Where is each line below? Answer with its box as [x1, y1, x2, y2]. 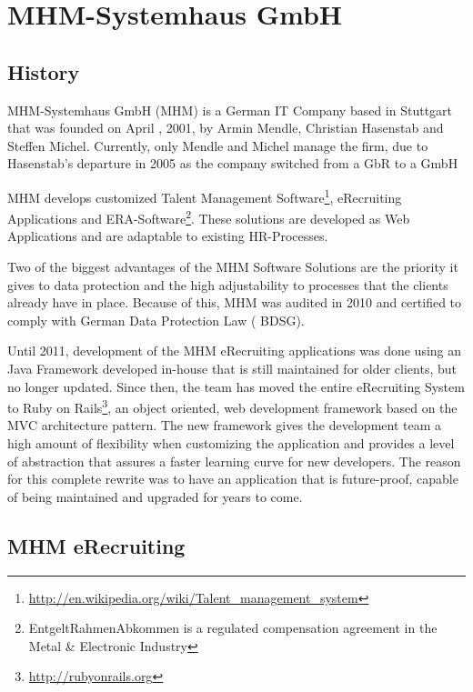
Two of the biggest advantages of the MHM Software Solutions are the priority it [7, 257, 458, 276]
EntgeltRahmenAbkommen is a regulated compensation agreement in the [28, 618, 438, 637]
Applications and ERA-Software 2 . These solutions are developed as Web [7, 206, 410, 227]
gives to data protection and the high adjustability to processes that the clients [7, 275, 448, 294]
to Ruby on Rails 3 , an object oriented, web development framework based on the [7, 396, 458, 416]
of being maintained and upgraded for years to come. [7, 486, 303, 506]
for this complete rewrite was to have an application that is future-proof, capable [7, 469, 458, 488]
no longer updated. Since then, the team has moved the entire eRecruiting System [7, 376, 465, 396]
